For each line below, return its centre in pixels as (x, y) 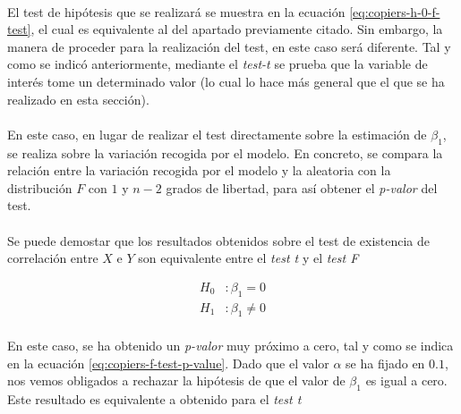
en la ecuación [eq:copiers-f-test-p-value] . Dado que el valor (168, 363)
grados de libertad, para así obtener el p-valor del (302, 187)
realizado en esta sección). (78, 99)
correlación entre (53, 258)
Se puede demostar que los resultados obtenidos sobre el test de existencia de (219, 240)
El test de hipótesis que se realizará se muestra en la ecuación (176, 11)
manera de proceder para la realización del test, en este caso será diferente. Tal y (229, 46)
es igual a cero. (406, 380)
